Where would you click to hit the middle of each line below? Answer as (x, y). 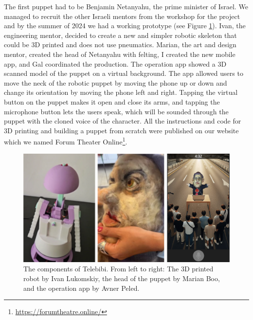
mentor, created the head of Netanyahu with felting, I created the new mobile (120, 54)
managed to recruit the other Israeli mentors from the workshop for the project (122, 16)
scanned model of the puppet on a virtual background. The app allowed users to (124, 73)
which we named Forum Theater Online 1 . (66, 141)
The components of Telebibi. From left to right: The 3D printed (118, 269)
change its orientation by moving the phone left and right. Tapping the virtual (121, 92)
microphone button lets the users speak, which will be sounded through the (116, 111)
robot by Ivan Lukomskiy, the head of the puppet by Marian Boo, (122, 278)
